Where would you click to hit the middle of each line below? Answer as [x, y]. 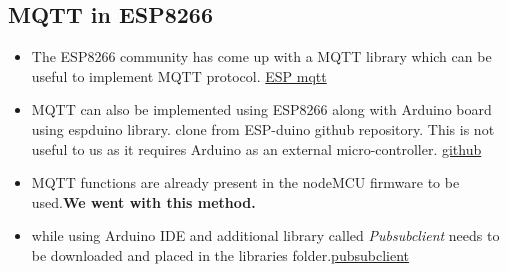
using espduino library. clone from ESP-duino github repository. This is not [263, 128]
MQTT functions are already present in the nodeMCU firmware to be [245, 182]
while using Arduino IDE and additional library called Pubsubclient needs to [265, 235]
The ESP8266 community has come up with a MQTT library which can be [261, 56]
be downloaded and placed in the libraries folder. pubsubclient [220, 254]
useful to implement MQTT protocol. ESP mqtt [179, 75]
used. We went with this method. [143, 201]
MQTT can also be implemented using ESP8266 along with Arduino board [261, 109]
